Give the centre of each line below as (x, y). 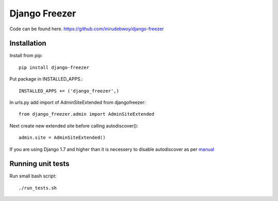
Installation (28, 43)
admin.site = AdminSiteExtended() (62, 138)
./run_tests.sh (38, 188)
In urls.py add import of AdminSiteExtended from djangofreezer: (78, 102)
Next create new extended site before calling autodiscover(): (74, 125)
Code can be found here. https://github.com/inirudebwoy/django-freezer (87, 29)
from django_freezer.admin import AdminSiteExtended (86, 114)
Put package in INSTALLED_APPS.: (46, 79)
